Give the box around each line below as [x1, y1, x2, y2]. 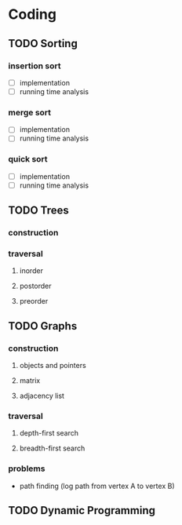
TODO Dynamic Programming [8, 504, 155, 517]
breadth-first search [19, 443, 86, 453]
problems [8, 463, 45, 474]
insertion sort [8, 60, 61, 71]
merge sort [8, 107, 52, 118]
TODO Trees [8, 204, 69, 217]
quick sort [8, 154, 49, 165]
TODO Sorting [8, 37, 78, 50]
